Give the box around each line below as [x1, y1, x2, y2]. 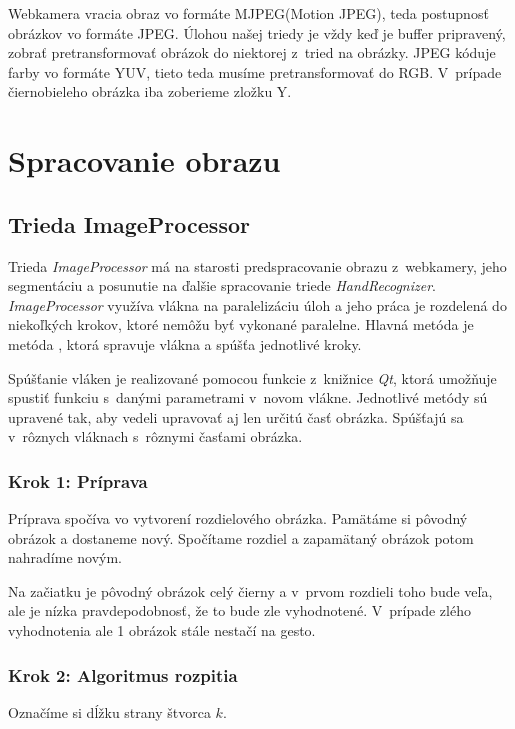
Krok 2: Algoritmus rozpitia [8, 662, 238, 687]
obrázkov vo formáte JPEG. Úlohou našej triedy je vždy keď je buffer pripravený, [8, 22, 506, 43]
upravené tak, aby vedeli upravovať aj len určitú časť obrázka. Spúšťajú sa [8, 406, 464, 427]
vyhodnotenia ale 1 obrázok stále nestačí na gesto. [8, 620, 316, 641]
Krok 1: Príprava [8, 468, 148, 493]
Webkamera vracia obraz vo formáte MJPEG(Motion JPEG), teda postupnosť [8, 3, 489, 23]
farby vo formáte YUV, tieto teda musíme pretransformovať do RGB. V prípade [8, 61, 502, 82]
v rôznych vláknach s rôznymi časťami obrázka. [8, 426, 303, 447]
